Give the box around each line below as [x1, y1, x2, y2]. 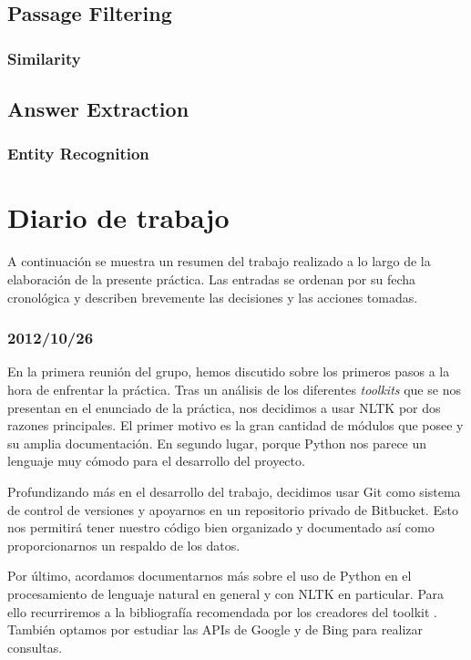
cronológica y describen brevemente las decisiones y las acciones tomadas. [7, 287, 418, 306]
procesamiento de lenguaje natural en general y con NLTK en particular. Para [7, 583, 445, 603]
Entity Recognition [7, 142, 149, 165]
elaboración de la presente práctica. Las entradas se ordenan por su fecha [7, 269, 416, 288]
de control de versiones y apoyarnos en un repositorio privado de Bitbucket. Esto [7, 500, 458, 519]
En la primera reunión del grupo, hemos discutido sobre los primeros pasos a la [7, 362, 450, 381]
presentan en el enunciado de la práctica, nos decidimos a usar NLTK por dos [7, 397, 441, 417]
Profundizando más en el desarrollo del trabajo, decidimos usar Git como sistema [7, 481, 461, 500]
